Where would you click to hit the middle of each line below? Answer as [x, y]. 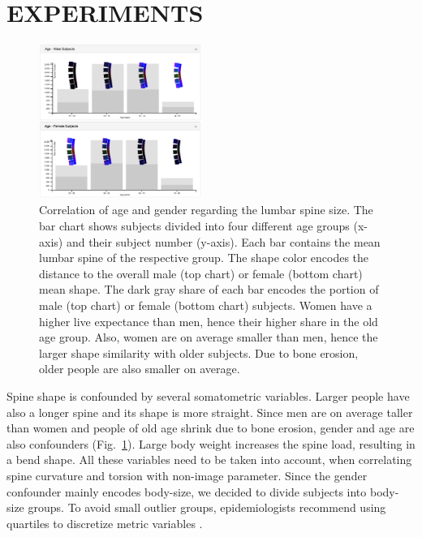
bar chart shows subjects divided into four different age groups [194, 226]
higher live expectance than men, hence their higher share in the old [209, 321]
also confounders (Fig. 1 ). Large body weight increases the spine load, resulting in [211, 443]
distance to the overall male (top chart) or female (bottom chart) [201, 273]
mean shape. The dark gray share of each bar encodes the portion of [209, 289]
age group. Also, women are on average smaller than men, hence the [209, 337]
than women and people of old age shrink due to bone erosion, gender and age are [211, 428]
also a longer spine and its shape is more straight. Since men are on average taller [210, 412]
